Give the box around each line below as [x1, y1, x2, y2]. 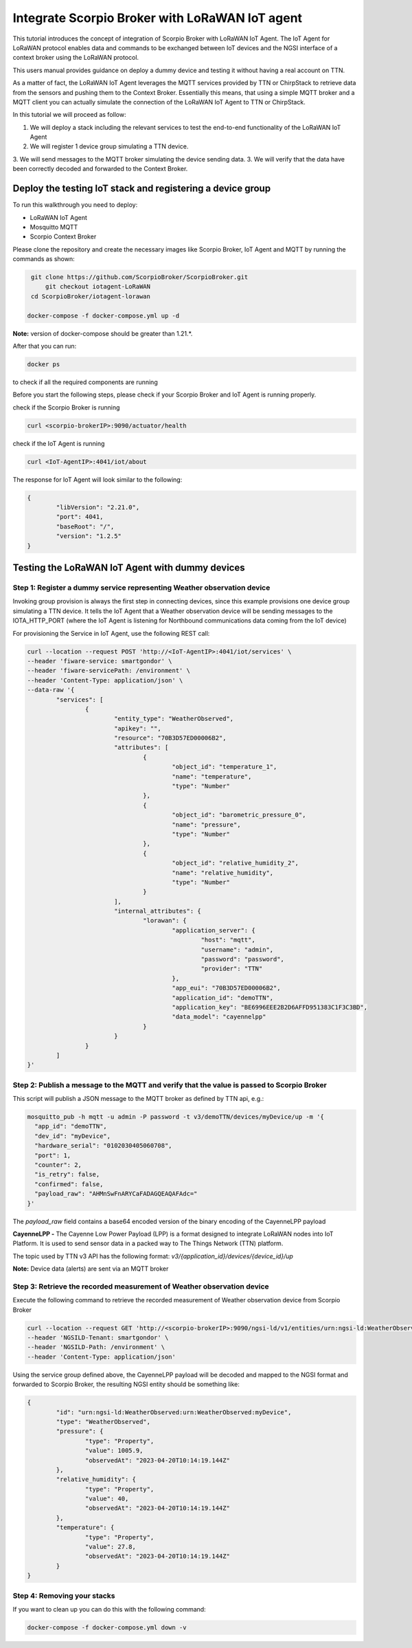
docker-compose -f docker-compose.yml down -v [27, 1623, 187, 1632]
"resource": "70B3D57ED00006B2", [113, 734, 227, 742]
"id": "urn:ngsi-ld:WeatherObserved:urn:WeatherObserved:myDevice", [56, 1408, 292, 1416]
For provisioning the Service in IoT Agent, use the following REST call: [12, 629, 210, 637]
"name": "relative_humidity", [172, 869, 274, 876]
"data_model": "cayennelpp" [172, 1013, 266, 1021]
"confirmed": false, [34, 1180, 104, 1188]
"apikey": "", [113, 724, 161, 732]
